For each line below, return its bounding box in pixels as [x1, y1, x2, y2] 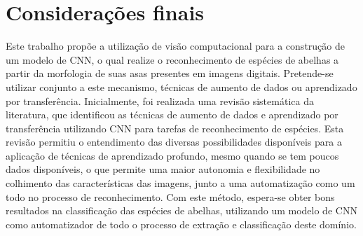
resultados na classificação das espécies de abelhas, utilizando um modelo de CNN [6, 203, 357, 218]
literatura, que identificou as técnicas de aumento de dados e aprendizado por [6, 107, 338, 122]
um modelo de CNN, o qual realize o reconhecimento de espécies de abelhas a [6, 52, 339, 67]
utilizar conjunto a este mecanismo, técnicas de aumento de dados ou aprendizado [6, 79, 357, 94]
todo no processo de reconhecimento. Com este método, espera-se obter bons [6, 189, 335, 204]
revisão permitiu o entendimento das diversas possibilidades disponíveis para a [6, 134, 342, 149]
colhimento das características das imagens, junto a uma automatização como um [6, 176, 355, 190]
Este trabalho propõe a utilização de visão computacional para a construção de [6, 39, 345, 53]
